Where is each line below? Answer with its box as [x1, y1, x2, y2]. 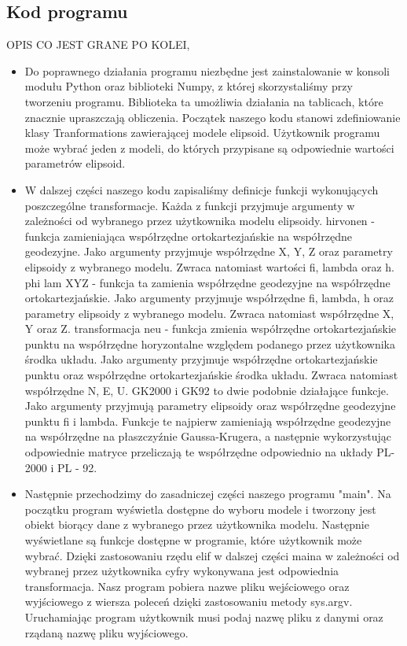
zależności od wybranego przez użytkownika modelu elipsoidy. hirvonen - [24, 212, 375, 229]
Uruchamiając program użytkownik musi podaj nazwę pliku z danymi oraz [24, 608, 383, 625]
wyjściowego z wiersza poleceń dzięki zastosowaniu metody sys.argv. [24, 593, 353, 610]
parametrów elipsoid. [24, 155, 126, 172]
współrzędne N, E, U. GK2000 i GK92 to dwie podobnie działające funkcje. [24, 382, 389, 398]
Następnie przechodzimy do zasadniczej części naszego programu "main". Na [24, 485, 391, 502]
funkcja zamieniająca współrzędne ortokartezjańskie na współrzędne [24, 227, 352, 244]
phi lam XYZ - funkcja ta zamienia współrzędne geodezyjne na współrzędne [24, 274, 390, 290]
